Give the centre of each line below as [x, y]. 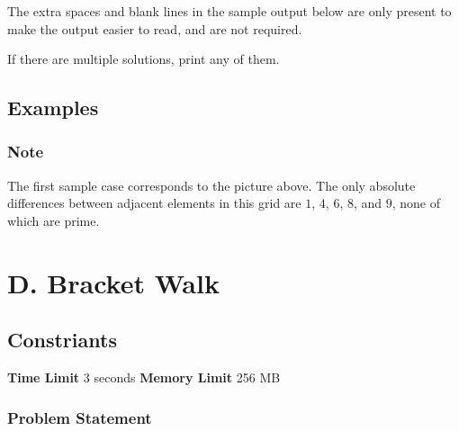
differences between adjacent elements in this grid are [154, 203]
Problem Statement [80, 417]
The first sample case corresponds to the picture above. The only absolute [211, 185]
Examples [53, 108]
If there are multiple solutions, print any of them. [144, 59]
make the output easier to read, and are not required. [155, 28]
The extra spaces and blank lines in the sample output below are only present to [229, 11]
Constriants [62, 340]
